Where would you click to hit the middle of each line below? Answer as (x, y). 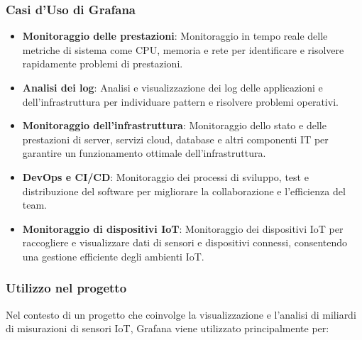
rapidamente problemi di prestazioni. (103, 64)
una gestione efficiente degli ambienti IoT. (113, 256)
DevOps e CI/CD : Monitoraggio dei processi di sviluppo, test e (165, 176)
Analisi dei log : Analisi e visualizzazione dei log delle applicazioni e (172, 87)
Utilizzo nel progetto (66, 288)
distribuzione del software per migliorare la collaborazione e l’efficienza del (184, 191)
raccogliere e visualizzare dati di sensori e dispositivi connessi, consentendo (185, 242)
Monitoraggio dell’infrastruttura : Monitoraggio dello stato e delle (174, 125)
